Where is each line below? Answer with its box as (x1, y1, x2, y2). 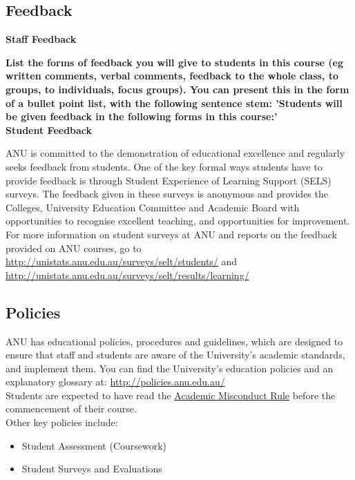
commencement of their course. (6, 401, 137, 416)
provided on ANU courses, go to (6, 240, 142, 255)
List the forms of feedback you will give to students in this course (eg (6, 55, 343, 69)
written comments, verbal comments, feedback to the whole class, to (6, 68, 338, 83)
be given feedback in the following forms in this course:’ (6, 109, 278, 124)
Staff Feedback (6, 32, 77, 46)
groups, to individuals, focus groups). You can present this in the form (6, 81, 349, 96)
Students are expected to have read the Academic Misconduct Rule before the (6, 387, 336, 402)
